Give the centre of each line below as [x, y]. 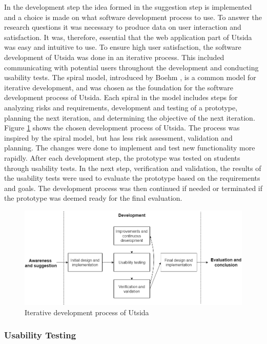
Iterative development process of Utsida [87, 312]
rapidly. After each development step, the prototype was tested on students [122, 157]
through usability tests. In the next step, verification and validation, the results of [133, 168]
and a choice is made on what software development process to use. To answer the [133, 17]
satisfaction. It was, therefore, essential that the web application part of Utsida [128, 37]
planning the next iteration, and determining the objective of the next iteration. [130, 117]
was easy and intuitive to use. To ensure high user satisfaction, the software [123, 47]
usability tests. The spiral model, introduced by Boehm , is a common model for [130, 77]
